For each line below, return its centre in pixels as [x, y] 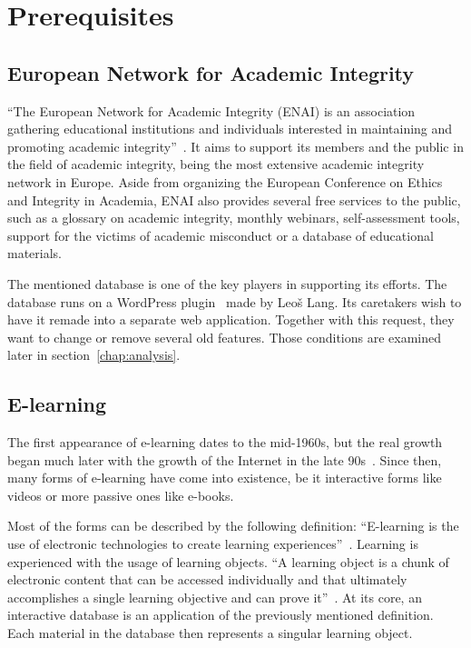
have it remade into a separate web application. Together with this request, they [231, 319]
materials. [35, 253]
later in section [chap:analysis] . [94, 355]
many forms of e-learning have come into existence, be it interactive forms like [225, 478]
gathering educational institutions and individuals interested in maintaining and [230, 129]
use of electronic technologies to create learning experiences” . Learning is [213, 544]
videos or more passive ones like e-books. [121, 495]
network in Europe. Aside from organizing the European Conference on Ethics [225, 181]
